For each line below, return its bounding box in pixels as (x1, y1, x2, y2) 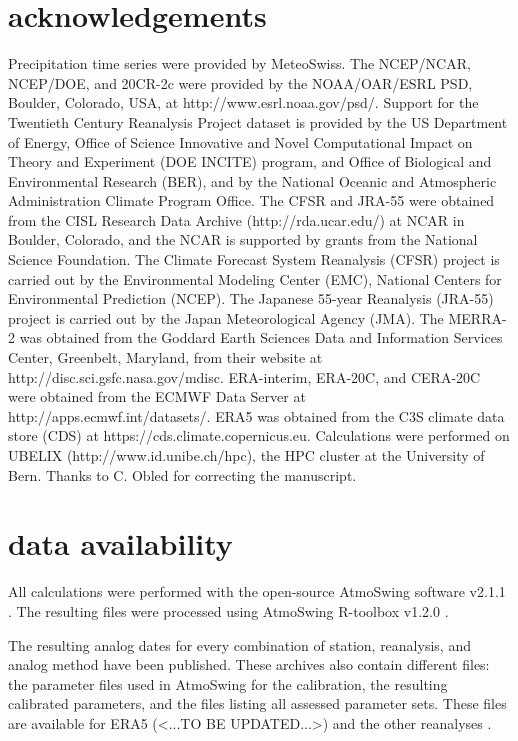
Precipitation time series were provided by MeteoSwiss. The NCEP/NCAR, (8, 53, 471, 74)
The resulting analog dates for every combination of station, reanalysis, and (8, 634, 471, 655)
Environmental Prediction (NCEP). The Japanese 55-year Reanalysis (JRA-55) (8, 288, 494, 309)
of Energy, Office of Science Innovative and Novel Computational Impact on (8, 131, 473, 152)
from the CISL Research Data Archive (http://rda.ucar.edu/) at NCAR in (8, 209, 465, 230)
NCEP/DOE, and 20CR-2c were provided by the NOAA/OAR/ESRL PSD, (8, 72, 473, 93)
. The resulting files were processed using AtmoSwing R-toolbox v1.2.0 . (8, 600, 449, 621)
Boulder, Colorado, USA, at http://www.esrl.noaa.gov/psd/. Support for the (8, 92, 479, 113)
